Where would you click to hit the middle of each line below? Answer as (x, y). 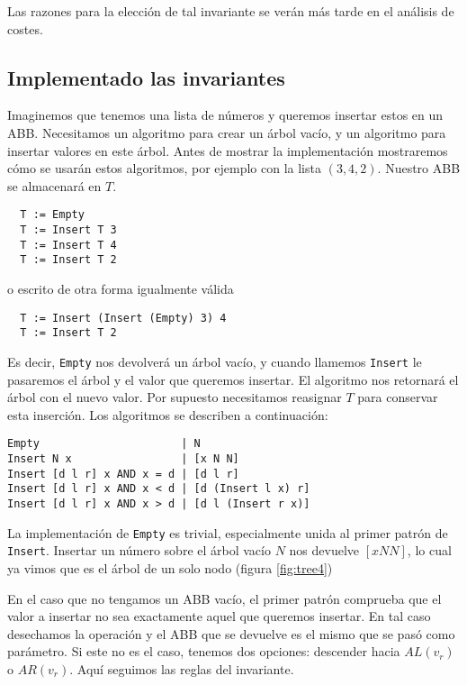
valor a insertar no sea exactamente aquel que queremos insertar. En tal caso (219, 616)
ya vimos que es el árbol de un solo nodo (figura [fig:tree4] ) (170, 567)
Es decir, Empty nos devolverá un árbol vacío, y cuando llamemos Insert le (215, 361)
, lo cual (429, 550)
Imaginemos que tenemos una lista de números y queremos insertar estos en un (225, 115)
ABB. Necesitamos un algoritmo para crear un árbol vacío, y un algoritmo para (227, 132)
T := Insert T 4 (68, 245)
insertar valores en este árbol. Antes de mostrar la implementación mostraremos (228, 150)
